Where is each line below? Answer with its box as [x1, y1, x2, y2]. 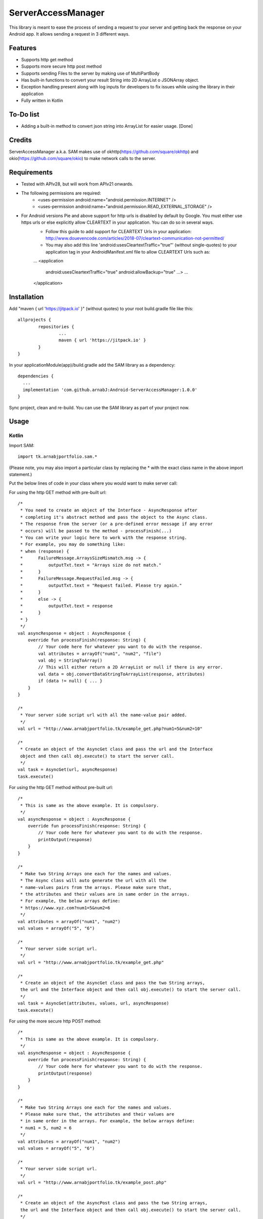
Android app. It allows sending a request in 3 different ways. [9, 31, 130, 37]
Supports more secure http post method [21, 63, 102, 69]
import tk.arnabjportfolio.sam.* [18, 454, 97, 459]
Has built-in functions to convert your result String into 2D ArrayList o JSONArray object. [21, 77, 199, 83]
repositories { [38, 324, 75, 329]
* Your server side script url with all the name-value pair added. [20, 712, 188, 718]
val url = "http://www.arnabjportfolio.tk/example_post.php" [18, 1180, 167, 1185]
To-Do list [9, 110, 39, 118]
